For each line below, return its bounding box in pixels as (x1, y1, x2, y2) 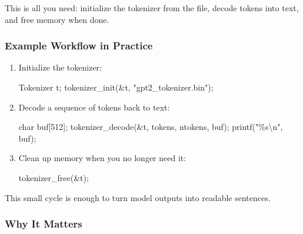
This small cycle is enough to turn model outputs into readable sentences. (5, 191, 271, 203)
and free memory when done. (5, 13, 109, 25)
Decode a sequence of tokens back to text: (18, 101, 170, 113)
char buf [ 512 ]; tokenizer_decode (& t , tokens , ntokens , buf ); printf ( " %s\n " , (18, 121, 283, 133)
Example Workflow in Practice (5, 38, 153, 53)
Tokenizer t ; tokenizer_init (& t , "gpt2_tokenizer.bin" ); (18, 81, 214, 93)
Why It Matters (5, 216, 82, 231)
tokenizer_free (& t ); (18, 171, 89, 183)
